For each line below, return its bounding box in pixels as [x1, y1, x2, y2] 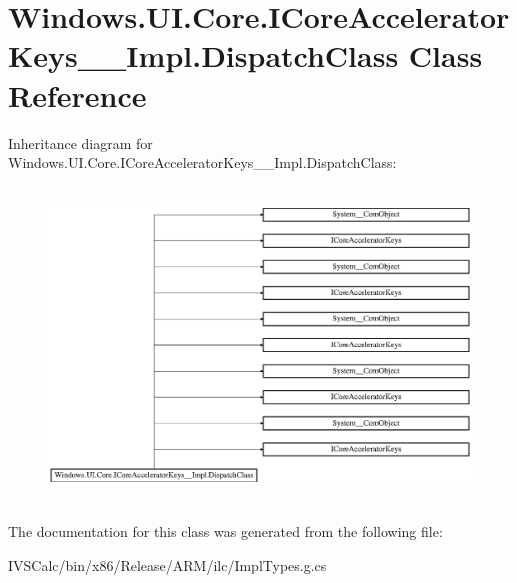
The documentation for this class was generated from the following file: [8, 521, 443, 542]
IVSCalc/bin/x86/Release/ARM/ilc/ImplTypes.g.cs [8, 555, 327, 576]
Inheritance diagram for [8, 132, 153, 153]
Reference [8, 74, 147, 115]
